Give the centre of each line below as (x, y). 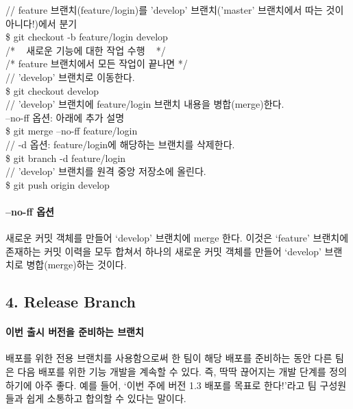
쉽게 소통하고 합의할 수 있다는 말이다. (106, 398)
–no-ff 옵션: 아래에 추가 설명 (65, 117)
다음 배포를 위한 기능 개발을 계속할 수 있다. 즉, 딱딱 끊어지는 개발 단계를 (172, 372)
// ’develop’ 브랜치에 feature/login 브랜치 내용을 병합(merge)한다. (145, 104)
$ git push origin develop (58, 184)
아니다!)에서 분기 (41, 23)
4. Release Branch (71, 302)
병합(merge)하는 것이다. (76, 265)
